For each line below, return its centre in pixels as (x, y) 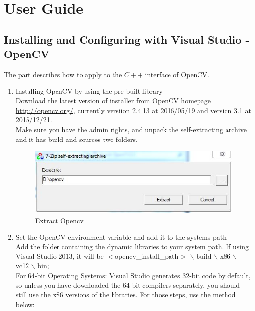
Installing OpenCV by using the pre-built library (89, 91)
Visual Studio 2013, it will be (59, 256)
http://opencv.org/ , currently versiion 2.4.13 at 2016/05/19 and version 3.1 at (133, 110)
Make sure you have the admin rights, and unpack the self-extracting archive (131, 129)
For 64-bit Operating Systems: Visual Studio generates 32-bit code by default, (133, 275)
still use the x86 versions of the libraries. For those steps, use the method (126, 295)
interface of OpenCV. (177, 74)
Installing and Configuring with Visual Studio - (127, 39)
